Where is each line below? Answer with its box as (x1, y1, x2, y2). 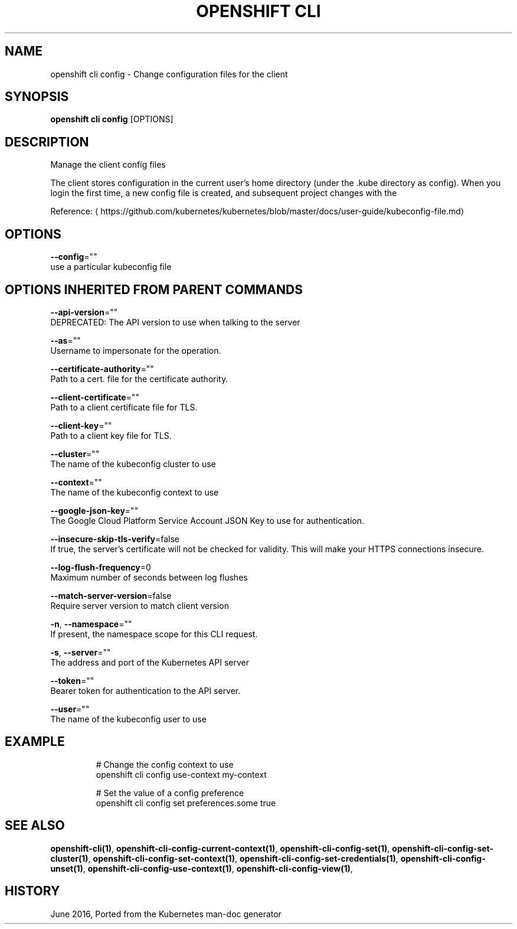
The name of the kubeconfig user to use (50, 713, 207, 724)
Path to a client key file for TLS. (50, 430, 172, 441)
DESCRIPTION (5, 134, 89, 149)
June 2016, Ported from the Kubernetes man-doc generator (50, 908, 282, 919)
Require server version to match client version (50, 600, 229, 611)
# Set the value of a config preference (96, 787, 244, 798)
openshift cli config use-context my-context (96, 769, 267, 780)
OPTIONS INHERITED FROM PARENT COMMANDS (5, 282, 303, 297)
